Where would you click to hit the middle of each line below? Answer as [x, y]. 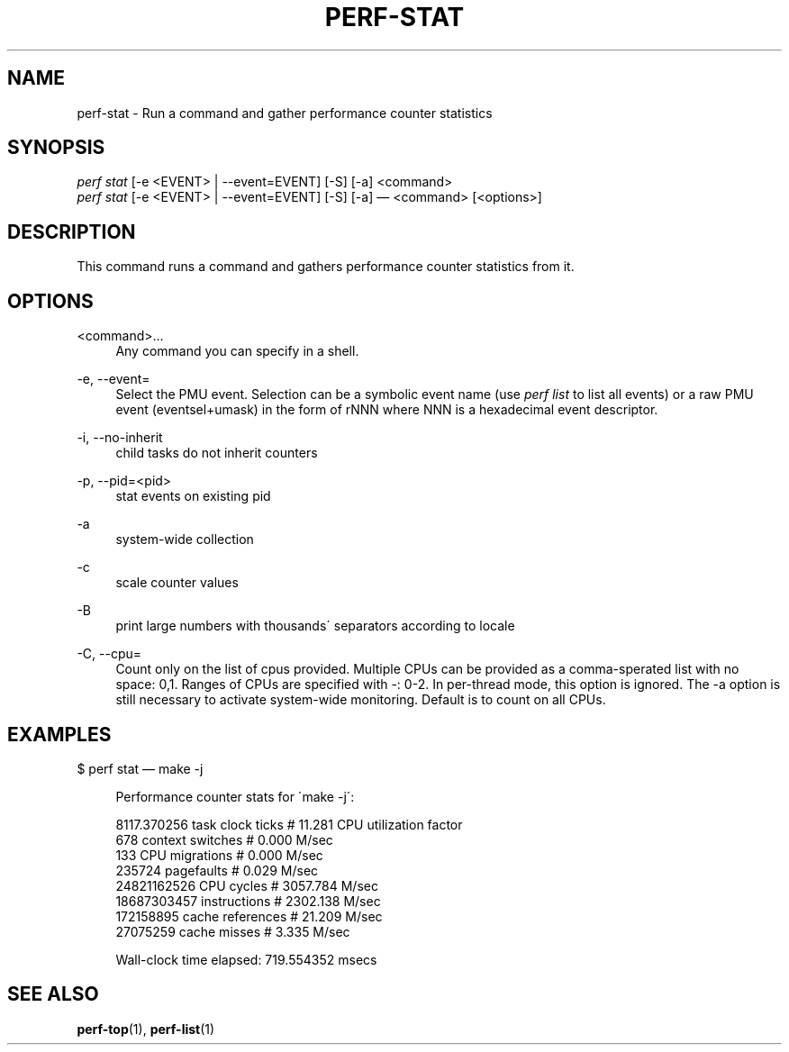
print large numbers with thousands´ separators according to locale [315, 626]
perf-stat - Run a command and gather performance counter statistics [285, 113]
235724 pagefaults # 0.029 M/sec [217, 870]
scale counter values [177, 583]
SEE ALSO [53, 994]
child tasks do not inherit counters [217, 453]
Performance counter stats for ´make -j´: [235, 796]
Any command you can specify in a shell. [237, 351]
